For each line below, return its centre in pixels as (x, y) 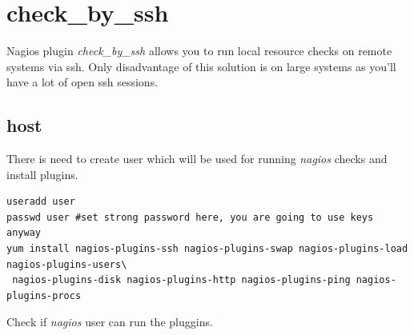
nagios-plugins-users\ (67, 264)
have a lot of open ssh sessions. (82, 82)
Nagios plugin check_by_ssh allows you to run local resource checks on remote (199, 51)
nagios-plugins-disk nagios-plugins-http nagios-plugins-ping (181, 280)
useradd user (41, 202)
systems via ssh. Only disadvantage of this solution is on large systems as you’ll (201, 66)
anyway (24, 233)
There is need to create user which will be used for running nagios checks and (197, 159)
